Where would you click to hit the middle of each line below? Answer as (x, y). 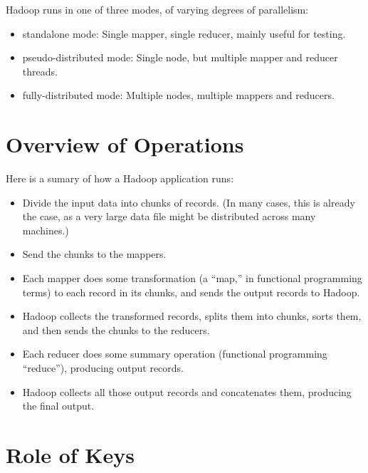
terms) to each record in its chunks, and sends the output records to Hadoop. (191, 292)
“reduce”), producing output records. (103, 368)
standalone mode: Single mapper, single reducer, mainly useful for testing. (184, 33)
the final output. (58, 406)
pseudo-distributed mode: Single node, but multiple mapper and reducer (180, 57)
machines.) (46, 230)
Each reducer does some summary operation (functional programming (175, 354)
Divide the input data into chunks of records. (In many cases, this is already (189, 202)
